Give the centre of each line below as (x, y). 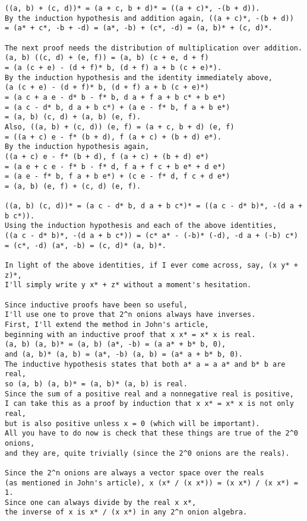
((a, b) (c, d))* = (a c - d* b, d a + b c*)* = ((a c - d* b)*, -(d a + (154, 206)
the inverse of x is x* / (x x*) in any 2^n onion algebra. (126, 512)
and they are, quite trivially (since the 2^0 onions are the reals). (147, 453)
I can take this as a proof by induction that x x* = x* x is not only (149, 404)
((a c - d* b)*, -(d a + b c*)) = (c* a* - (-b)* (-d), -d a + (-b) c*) (151, 236)
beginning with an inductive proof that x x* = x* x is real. (130, 334)
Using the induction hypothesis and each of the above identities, (141, 226)
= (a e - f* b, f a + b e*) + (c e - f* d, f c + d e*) (118, 177)
